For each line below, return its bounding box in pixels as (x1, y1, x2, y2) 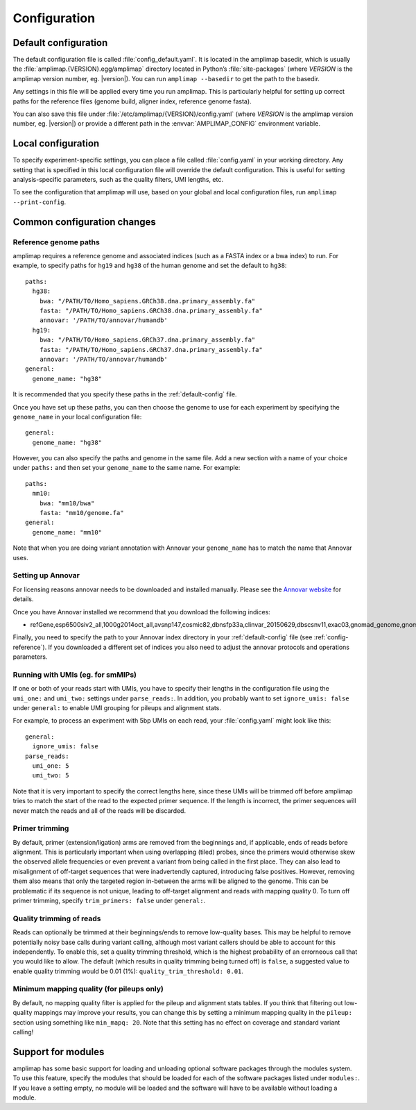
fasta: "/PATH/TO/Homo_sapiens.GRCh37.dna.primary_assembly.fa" (39, 346, 263, 353)
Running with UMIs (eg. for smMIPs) (12, 670, 137, 680)
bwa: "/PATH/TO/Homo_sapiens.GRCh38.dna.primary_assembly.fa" (39, 297, 256, 305)
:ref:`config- (313, 633, 349, 641)
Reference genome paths (12, 237, 100, 246)
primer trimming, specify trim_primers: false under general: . (12, 896, 206, 905)
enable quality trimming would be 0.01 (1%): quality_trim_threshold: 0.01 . (12, 967, 244, 975)
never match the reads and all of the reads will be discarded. (12, 806, 187, 815)
